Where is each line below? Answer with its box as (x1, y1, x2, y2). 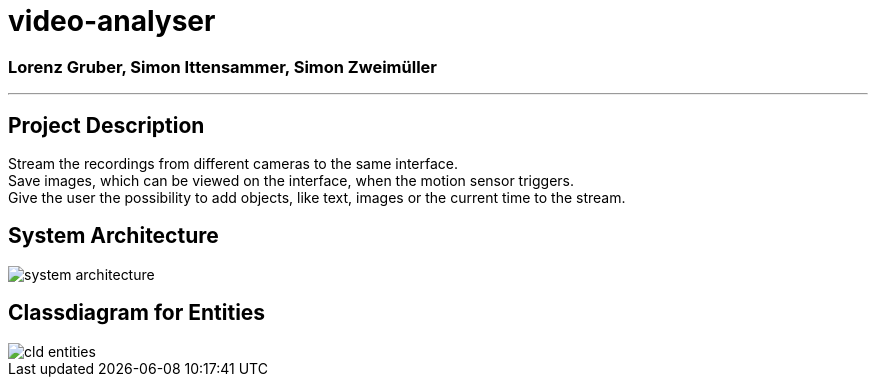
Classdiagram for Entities (8, 300, 266, 326)
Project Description (8, 112, 205, 138)
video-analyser (8, 4, 216, 38)
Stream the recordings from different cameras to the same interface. (8, 154, 459, 172)
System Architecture (8, 223, 219, 249)
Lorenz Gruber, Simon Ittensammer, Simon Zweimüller (8, 56, 437, 77)
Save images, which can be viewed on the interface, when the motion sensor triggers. (8, 171, 575, 189)
